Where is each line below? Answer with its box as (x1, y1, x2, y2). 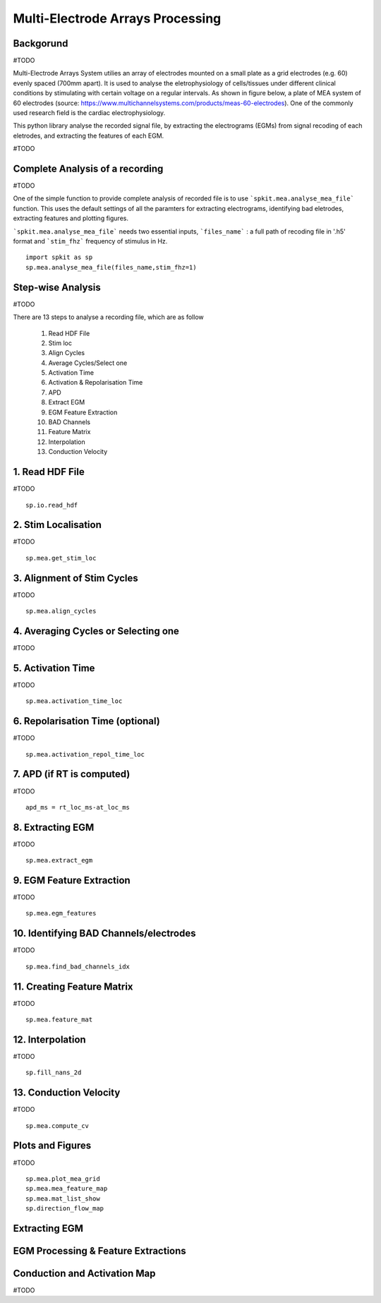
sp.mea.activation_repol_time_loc (25, 750, 145, 758)
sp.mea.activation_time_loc (25, 697, 123, 705)
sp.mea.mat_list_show (25, 1194, 100, 1203)
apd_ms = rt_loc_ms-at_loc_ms (25, 803, 131, 811)
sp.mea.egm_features (25, 909, 97, 918)
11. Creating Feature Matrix (13, 980, 133, 992)
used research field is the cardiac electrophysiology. (13, 109, 166, 117)
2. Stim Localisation (13, 519, 102, 531)
